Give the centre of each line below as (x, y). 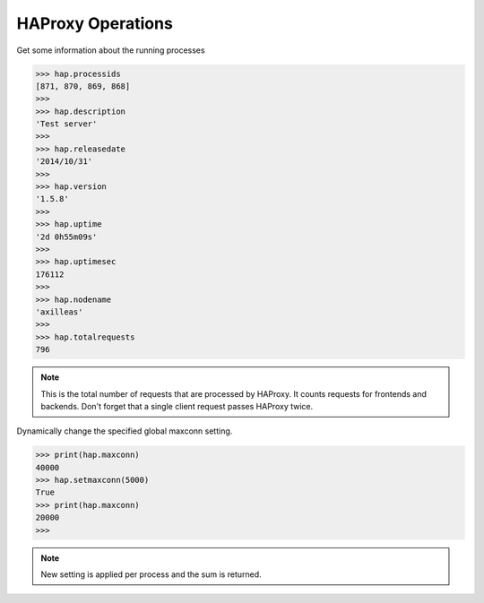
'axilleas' (59, 312)
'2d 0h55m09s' (66, 237)
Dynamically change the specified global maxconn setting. (125, 431)
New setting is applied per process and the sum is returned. (151, 574)
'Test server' (66, 124)
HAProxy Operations (95, 23)
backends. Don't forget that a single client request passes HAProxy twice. (177, 406)
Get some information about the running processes (111, 50)
